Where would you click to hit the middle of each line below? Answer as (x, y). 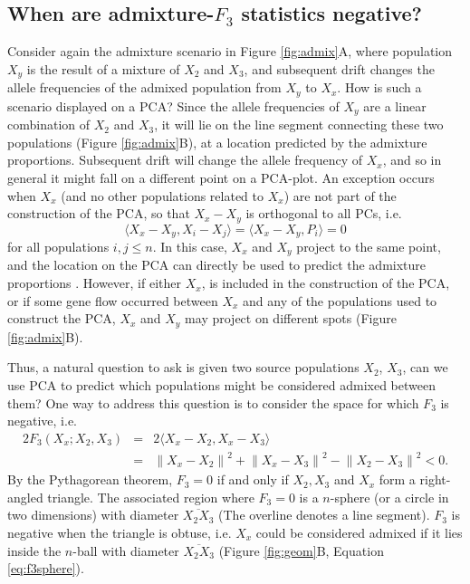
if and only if (253, 479)
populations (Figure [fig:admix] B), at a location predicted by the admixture (217, 142)
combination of (49, 124)
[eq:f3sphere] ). (46, 568)
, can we (425, 367)
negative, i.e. (42, 421)
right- (435, 479)
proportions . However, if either (94, 283)
